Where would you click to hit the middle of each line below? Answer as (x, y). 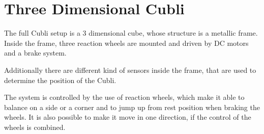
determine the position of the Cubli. (60, 80)
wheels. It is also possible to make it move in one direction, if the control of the (128, 117)
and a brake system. (35, 53)
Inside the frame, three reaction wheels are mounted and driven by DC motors (126, 43)
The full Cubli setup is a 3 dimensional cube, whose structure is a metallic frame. (131, 33)
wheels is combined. (35, 127)
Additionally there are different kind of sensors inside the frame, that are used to (130, 70)
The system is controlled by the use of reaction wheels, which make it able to (124, 97)
